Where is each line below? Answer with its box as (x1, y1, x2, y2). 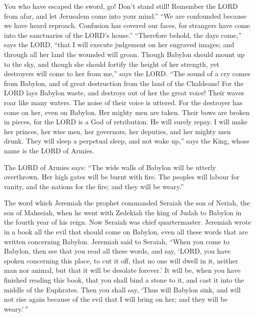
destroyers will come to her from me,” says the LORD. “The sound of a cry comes (4, 68, 251, 79)
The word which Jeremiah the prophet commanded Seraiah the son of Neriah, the (4, 198, 250, 208)
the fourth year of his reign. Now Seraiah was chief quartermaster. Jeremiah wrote (4, 217, 251, 227)
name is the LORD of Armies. (4, 145, 94, 155)
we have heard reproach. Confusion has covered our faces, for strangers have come (4, 20, 250, 30)
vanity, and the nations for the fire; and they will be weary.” (4, 181, 184, 191)
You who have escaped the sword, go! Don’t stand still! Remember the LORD (4, 1, 238, 11)
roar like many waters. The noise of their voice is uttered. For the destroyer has (4, 97, 243, 107)
